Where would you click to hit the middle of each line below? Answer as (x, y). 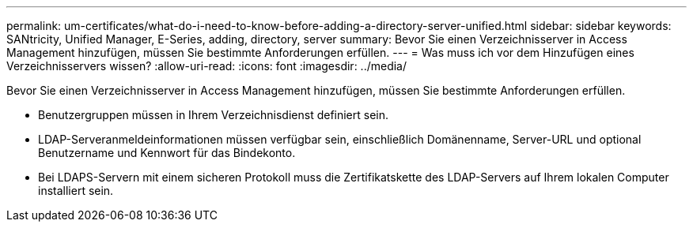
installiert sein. (76, 191)
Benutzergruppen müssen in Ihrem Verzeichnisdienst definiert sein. (214, 115)
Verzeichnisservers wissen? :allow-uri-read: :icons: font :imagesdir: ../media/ (207, 66)
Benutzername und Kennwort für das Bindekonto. (167, 153)
